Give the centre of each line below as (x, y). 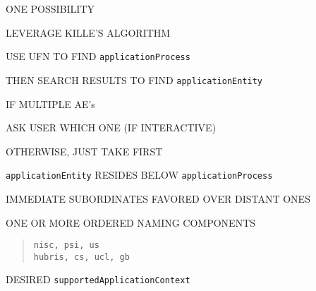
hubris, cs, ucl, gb (81, 257)
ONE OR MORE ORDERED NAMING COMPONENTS (131, 222)
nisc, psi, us (66, 245)
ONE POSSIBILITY (50, 8)
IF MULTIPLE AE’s (50, 103)
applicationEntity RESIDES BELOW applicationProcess (139, 175)
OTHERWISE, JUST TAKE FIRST (84, 151)
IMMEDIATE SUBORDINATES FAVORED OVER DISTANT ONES (158, 198)
